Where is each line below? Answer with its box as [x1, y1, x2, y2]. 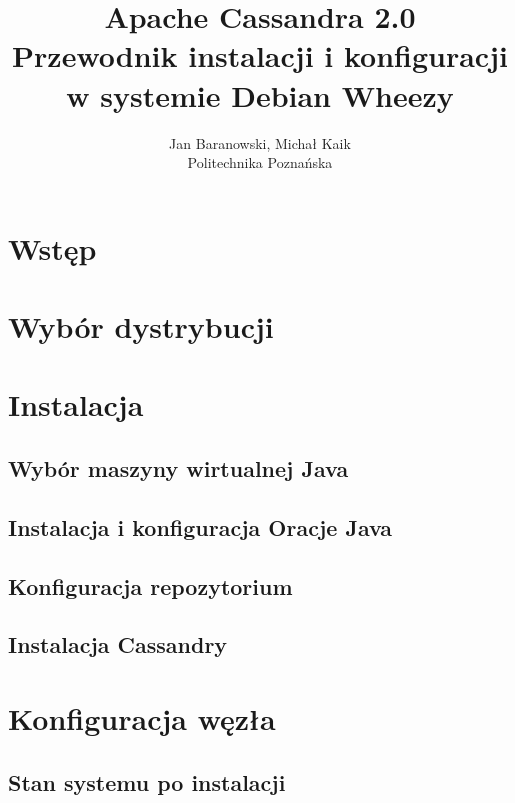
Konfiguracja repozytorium [8, 570, 293, 601]
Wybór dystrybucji [8, 306, 274, 347]
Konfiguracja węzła [8, 697, 276, 738]
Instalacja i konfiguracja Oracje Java [8, 511, 393, 542]
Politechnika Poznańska [187, 152, 333, 173]
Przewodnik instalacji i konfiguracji [12, 35, 508, 76]
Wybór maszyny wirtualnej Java [8, 453, 349, 484]
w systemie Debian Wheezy [66, 74, 454, 115]
